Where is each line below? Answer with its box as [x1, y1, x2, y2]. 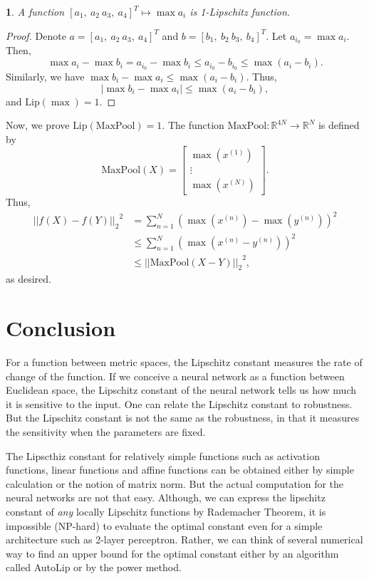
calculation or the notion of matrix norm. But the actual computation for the [6, 476, 344, 491]
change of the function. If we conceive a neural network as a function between [6, 368, 345, 383]
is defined [318, 118, 360, 132]
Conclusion [6, 313, 116, 343]
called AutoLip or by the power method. [6, 560, 182, 575]
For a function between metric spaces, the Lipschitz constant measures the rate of [6, 355, 363, 370]
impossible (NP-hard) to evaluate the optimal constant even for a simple [6, 518, 323, 533]
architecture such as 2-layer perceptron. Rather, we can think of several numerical [6, 532, 363, 547]
